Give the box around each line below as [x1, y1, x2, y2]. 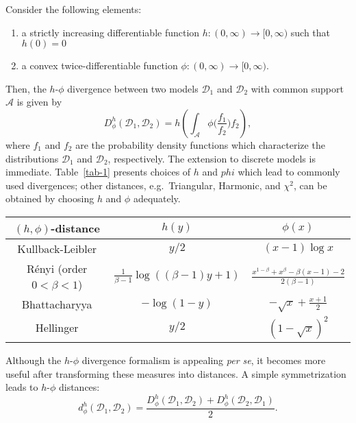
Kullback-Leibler [17, 240, 97, 256]
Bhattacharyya [21, 295, 92, 312]
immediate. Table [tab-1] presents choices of [5, 165, 191, 179]
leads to [5, 380, 38, 394]
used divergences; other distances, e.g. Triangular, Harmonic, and [5, 178, 281, 192]
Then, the [5, 81, 47, 95]
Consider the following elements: [5, 2, 142, 16]
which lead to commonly [238, 165, 340, 179]
